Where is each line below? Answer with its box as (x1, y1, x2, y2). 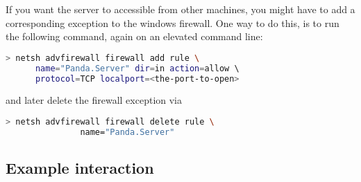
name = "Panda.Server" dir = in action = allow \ (35, 63, 240, 73)
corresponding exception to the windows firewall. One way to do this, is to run (6, 15, 339, 30)
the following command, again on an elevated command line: (6, 29, 263, 44)
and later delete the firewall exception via (6, 93, 183, 107)
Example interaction (6, 157, 154, 179)
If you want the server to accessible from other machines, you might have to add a (6, 2, 355, 16)
